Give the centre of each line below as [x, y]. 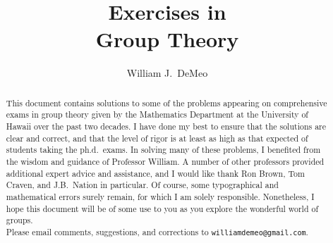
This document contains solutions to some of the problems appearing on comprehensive [166, 102]
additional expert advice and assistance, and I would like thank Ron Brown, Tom [155, 173]
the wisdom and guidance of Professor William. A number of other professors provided [165, 161]
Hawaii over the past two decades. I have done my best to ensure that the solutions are [166, 126]
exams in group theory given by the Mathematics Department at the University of [157, 114]
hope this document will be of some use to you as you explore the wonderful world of [162, 208]
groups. [19, 220]
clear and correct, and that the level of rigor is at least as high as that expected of [157, 138]
